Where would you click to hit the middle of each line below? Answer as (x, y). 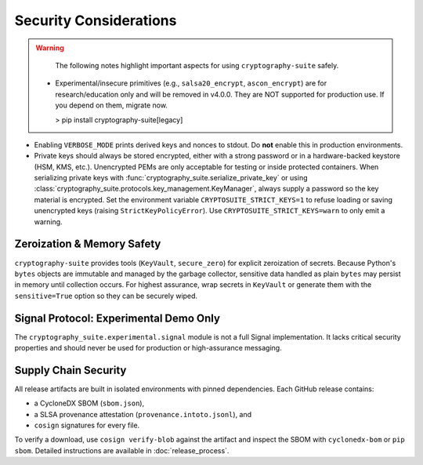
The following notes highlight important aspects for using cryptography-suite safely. (197, 65)
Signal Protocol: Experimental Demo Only (117, 318)
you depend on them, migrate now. (112, 105)
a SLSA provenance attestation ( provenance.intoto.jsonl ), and (143, 414)
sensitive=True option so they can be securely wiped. (106, 296)
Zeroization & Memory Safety (88, 244)
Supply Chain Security (70, 370)
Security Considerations (96, 20)
